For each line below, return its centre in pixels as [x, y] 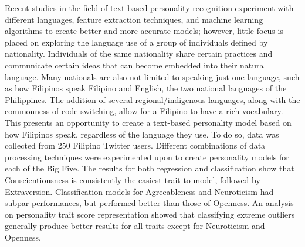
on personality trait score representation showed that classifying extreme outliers [150, 214]
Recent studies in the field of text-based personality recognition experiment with [149, 8]
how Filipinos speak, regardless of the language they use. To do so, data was [142, 134]
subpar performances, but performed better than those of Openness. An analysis [149, 203]
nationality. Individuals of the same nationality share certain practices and [139, 54]
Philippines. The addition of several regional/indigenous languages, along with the [152, 99]
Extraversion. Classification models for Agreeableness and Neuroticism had [139, 191]
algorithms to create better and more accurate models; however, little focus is [144, 31]
